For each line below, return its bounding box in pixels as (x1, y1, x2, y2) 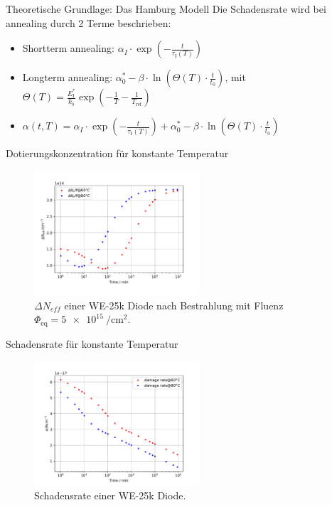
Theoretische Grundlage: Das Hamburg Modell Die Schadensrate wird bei (6, 1, 326, 16)
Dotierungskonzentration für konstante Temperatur (6, 146, 229, 161)
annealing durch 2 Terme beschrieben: (6, 15, 171, 30)
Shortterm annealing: (22, 41, 115, 55)
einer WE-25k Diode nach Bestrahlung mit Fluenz (64, 297, 284, 312)
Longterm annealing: (22, 70, 113, 85)
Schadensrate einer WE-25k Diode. (34, 487, 186, 502)
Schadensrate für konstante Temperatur (6, 336, 178, 351)
